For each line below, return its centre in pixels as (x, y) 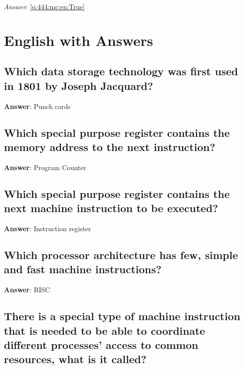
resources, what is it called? (75, 359)
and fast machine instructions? (83, 269)
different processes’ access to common (101, 344)
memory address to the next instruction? (110, 146)
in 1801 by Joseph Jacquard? (79, 85)
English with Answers (79, 40)
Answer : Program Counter (45, 167)
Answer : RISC (27, 290)
